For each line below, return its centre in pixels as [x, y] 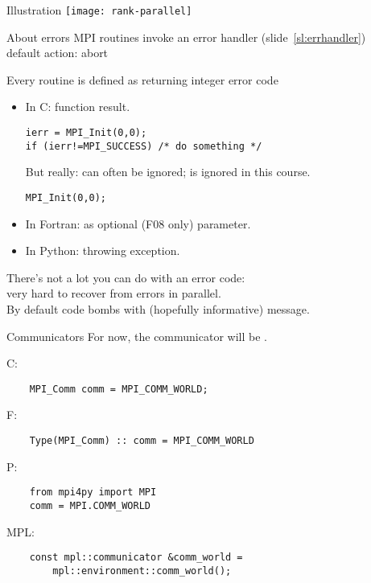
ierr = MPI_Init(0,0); [86, 133]
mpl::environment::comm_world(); [142, 571]
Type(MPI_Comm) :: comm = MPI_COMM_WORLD [142, 441]
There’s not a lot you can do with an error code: [126, 277]
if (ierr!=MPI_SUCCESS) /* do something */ [144, 146]
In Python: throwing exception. [103, 250]
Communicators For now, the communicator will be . [137, 336]
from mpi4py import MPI [93, 493]
